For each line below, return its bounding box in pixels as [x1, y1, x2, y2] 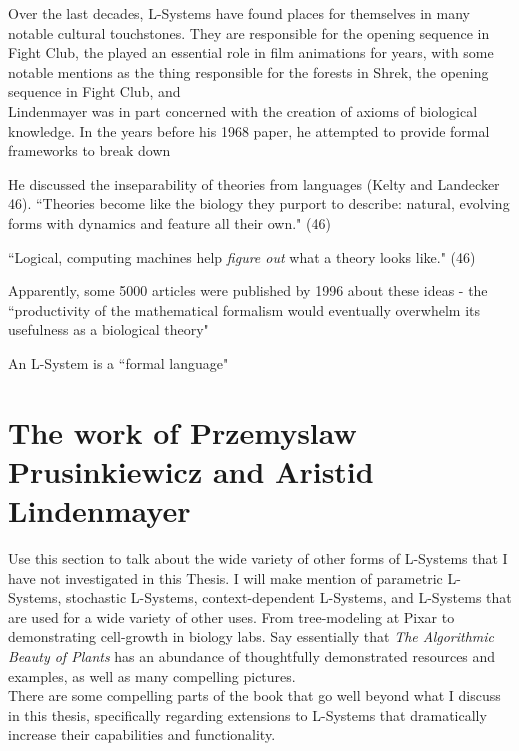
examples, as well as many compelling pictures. [8, 665, 296, 686]
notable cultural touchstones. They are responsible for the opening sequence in [8, 22, 490, 43]
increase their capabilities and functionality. [8, 724, 276, 745]
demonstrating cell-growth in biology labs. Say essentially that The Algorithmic [8, 626, 495, 647]
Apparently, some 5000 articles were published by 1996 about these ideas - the [8, 280, 488, 301]
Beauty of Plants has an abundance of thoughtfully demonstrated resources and [8, 645, 496, 666]
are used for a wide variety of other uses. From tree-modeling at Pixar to [8, 606, 455, 627]
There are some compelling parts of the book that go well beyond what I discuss [8, 685, 501, 706]
